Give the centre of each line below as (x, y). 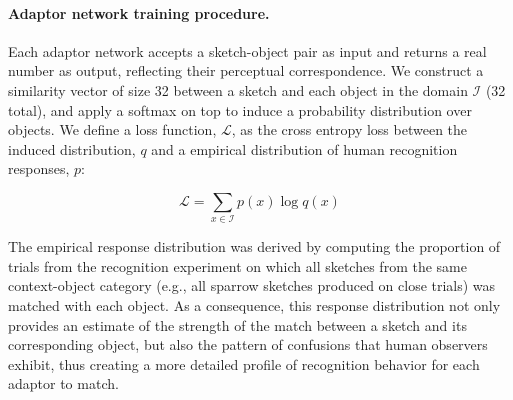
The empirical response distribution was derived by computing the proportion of (254, 246)
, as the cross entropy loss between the (349, 129)
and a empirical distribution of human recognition (304, 148)
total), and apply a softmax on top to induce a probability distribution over (240, 109)
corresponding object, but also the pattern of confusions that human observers (248, 344)
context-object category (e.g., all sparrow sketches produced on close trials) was (252, 285)
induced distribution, (72, 148)
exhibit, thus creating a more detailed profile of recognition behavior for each (244, 363)
